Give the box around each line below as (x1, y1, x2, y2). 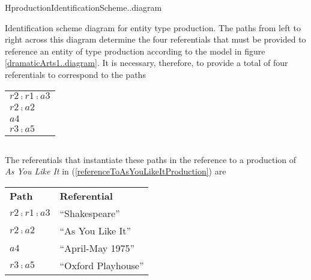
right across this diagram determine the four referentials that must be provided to (5, 33, 306, 46)
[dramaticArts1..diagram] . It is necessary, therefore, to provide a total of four (5, 56, 288, 69)
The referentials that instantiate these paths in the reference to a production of (5, 153, 297, 165)
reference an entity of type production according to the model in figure (5, 44, 265, 57)
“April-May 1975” (59, 240, 135, 255)
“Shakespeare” (59, 206, 120, 220)
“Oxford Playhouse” (59, 258, 144, 272)
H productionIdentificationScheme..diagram (5, 1, 162, 13)
